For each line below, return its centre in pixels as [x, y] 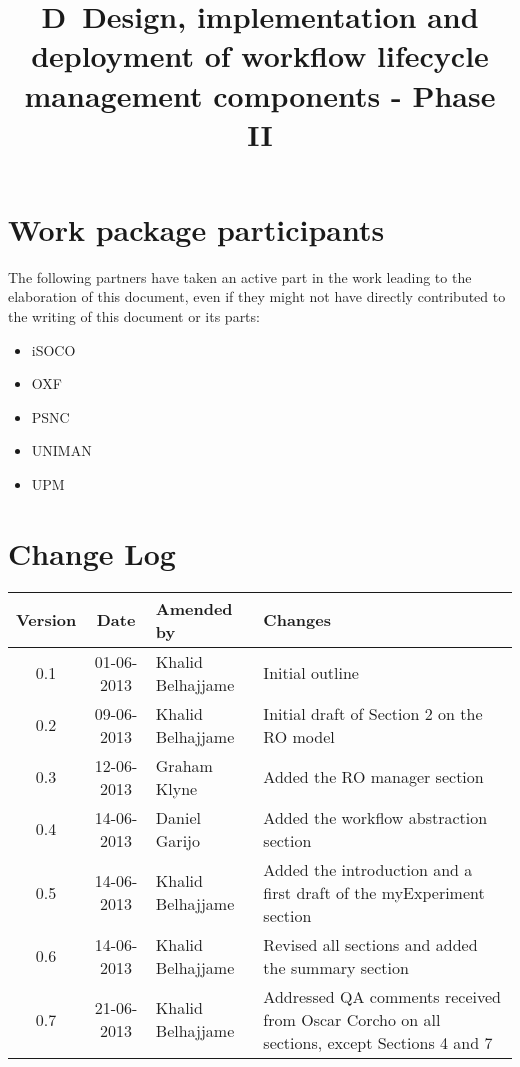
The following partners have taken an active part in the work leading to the [240, 276]
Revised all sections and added [370, 944]
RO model [299, 736]
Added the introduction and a [368, 869]
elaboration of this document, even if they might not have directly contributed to [257, 296]
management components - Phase [260, 94]
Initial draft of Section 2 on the [373, 713]
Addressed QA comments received [382, 996]
